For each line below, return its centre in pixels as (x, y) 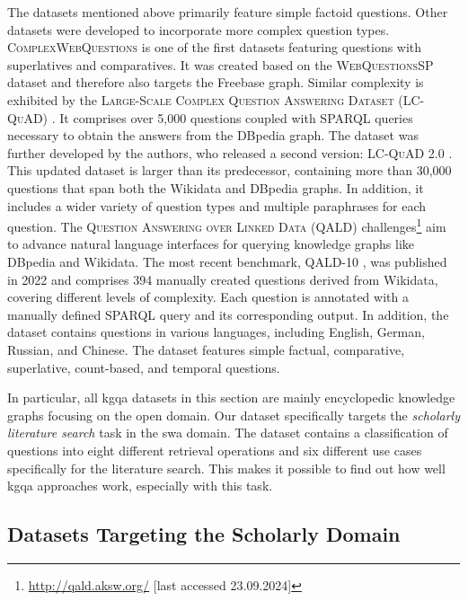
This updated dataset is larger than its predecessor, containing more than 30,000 (230, 170)
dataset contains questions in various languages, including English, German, (216, 332)
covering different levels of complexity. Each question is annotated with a (208, 297)
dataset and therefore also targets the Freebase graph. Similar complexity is (216, 82)
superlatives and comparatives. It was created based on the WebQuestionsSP (221, 64)
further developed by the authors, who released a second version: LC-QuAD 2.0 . (230, 152)
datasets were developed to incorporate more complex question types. (199, 29)
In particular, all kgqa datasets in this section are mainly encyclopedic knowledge (231, 398)
